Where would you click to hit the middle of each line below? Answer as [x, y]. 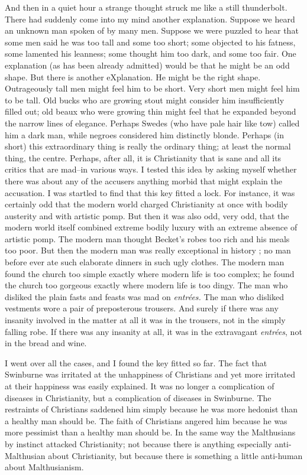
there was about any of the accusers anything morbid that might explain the [143, 180]
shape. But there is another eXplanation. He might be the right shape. [133, 77]
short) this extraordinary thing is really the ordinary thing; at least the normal [148, 146]
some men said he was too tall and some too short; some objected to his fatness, [150, 42]
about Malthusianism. [44, 467]
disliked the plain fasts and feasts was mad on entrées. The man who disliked [144, 296]
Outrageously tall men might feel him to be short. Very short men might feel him [152, 88]
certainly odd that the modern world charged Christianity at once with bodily [146, 204]
